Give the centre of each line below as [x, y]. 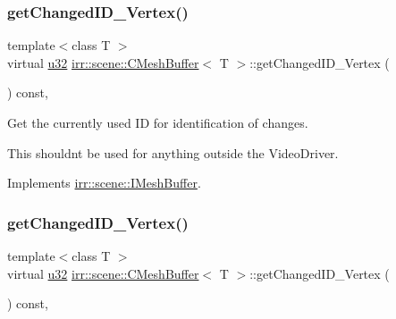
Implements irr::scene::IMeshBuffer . [104, 183]
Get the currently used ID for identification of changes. [158, 122]
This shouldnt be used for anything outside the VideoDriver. [173, 152]
